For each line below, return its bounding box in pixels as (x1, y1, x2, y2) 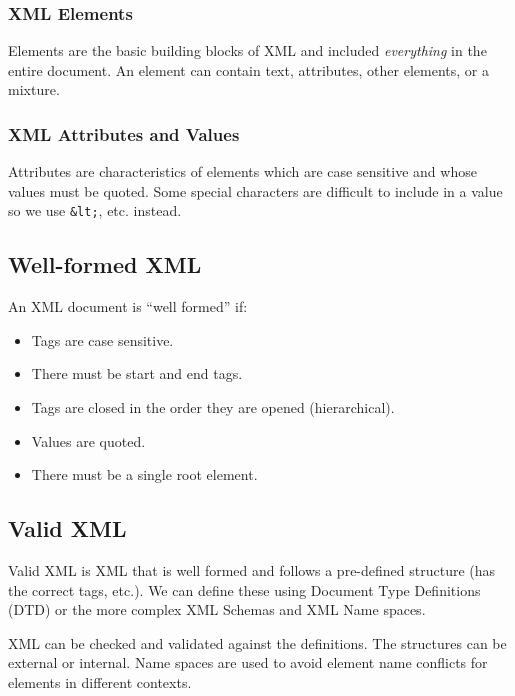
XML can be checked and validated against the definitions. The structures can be (8, 632, 507, 653)
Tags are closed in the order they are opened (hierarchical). (31, 397, 395, 418)
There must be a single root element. (31, 464, 258, 485)
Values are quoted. (31, 430, 146, 451)
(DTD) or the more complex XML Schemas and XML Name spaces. (8, 599, 426, 620)
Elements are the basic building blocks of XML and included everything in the (8, 40, 487, 61)
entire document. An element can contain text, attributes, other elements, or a (8, 59, 489, 80)
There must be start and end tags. (31, 363, 243, 384)
